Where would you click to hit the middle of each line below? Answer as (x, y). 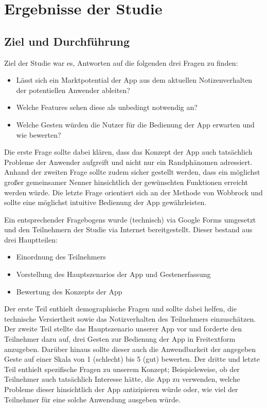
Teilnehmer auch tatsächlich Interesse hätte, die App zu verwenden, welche (122, 379)
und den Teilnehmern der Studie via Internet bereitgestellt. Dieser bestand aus (128, 229)
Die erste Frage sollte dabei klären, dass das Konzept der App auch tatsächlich (128, 152)
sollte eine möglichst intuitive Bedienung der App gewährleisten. (105, 202)
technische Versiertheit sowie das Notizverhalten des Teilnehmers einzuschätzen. (130, 318)
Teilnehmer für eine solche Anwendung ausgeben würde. (92, 399)
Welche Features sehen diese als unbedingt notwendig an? (107, 107)
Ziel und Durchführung (67, 41)
